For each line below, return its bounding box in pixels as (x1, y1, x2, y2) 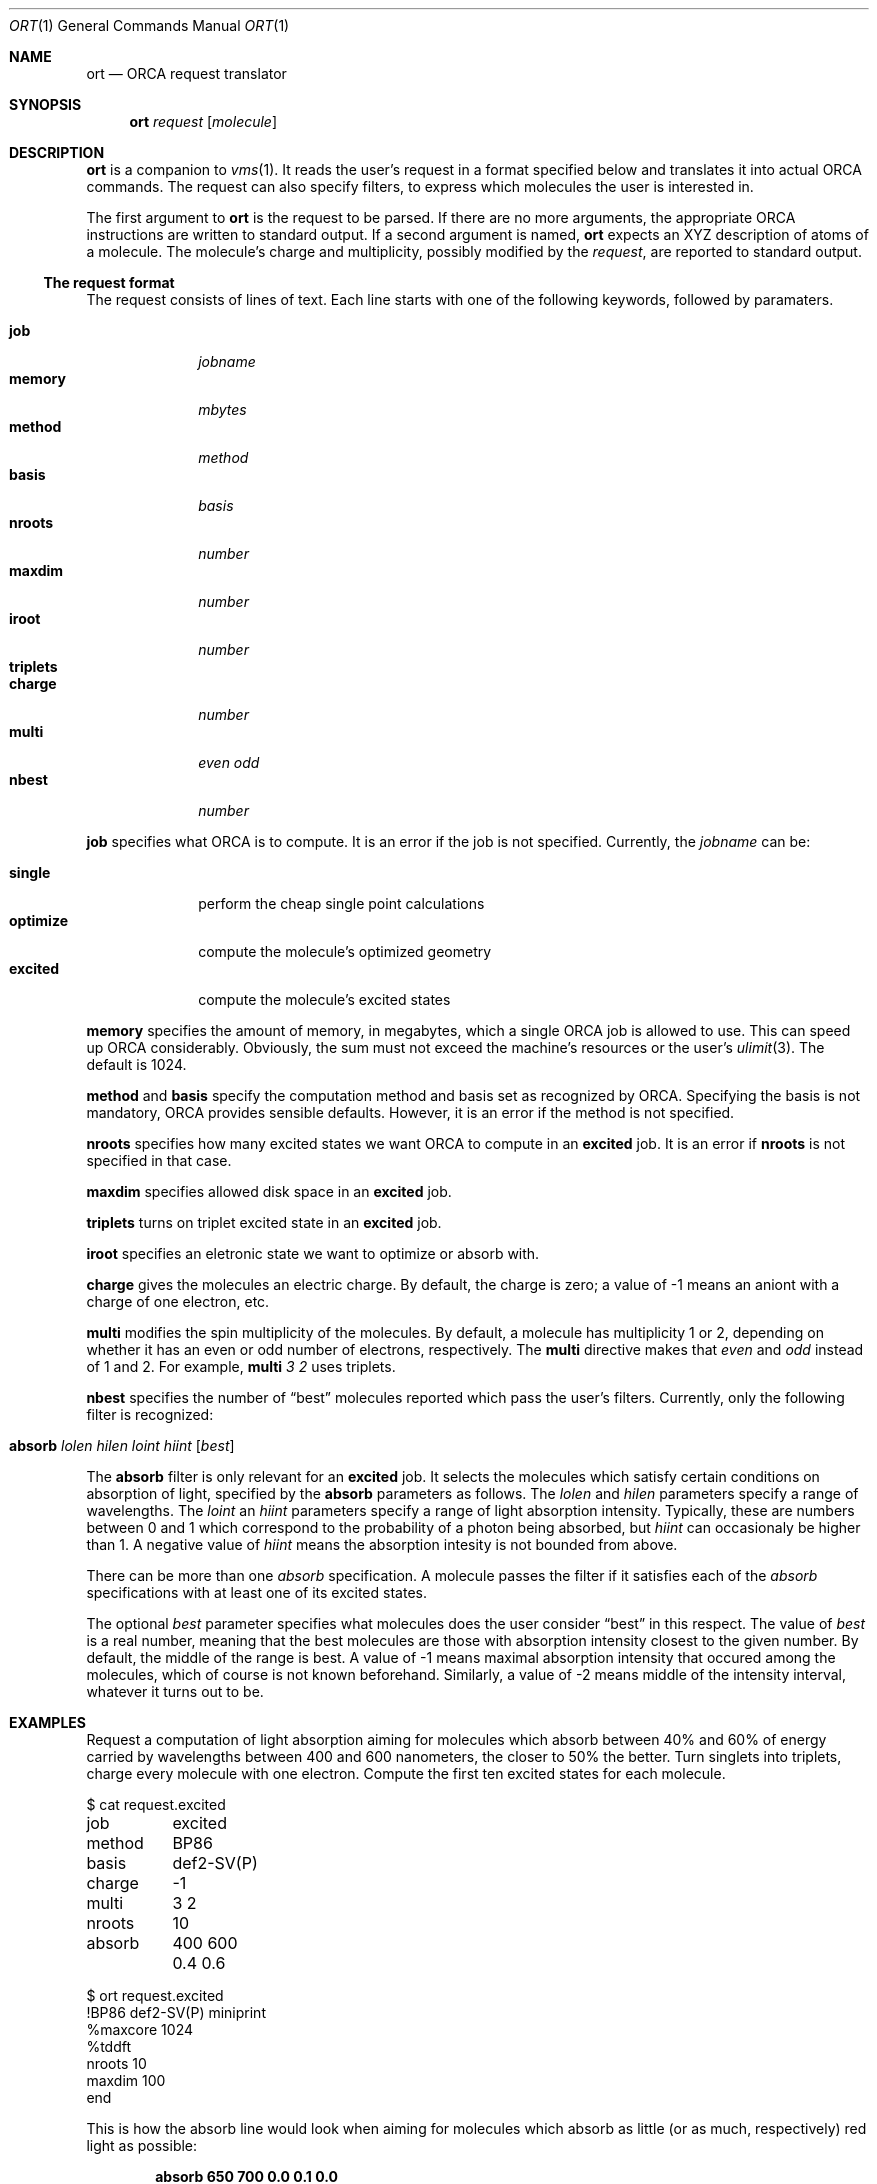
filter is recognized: (86, 1406, 214, 1423)
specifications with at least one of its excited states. (86, 1584, 427, 1601)
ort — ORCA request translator (86, 65, 287, 82)
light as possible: (86, 2137, 198, 2154)
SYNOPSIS (9, 96, 82, 113)
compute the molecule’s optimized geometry (198, 943, 492, 960)
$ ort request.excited (86, 1987, 224, 2004)
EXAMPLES (9, 1714, 86, 1731)
